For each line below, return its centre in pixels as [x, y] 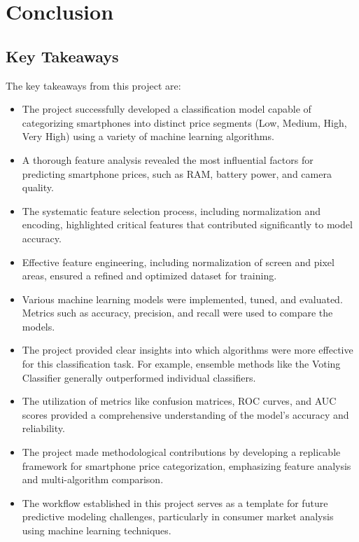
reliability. [43, 428]
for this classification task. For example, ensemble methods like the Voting [181, 364]
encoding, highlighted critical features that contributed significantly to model [187, 224]
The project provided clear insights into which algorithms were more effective [188, 350]
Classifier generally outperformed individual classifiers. [139, 377]
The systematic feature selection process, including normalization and [171, 210]
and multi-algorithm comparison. [93, 479]
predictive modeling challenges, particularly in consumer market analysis [178, 516]
